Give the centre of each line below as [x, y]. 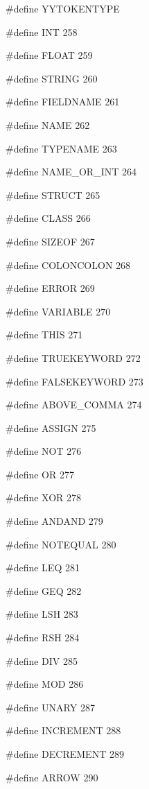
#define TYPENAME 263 [61, 148]
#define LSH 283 [42, 614]
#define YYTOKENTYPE [63, 8]
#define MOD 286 [45, 684]
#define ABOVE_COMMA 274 [74, 405]
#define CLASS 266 [48, 218]
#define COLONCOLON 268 [68, 265]
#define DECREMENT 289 [65, 754]
